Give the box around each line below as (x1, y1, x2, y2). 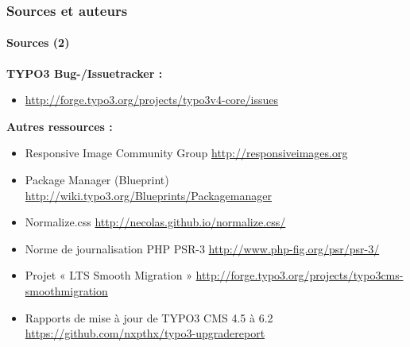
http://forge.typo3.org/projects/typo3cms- (195, 267, 404, 283)
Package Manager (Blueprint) (25, 172, 169, 188)
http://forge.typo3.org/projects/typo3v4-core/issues (25, 91, 279, 108)
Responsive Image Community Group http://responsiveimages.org (25, 145, 348, 161)
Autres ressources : (6, 118, 113, 134)
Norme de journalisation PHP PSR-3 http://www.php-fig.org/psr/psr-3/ (25, 240, 380, 256)
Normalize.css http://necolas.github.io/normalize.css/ (25, 214, 286, 230)
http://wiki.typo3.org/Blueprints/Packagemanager (25, 187, 272, 203)
